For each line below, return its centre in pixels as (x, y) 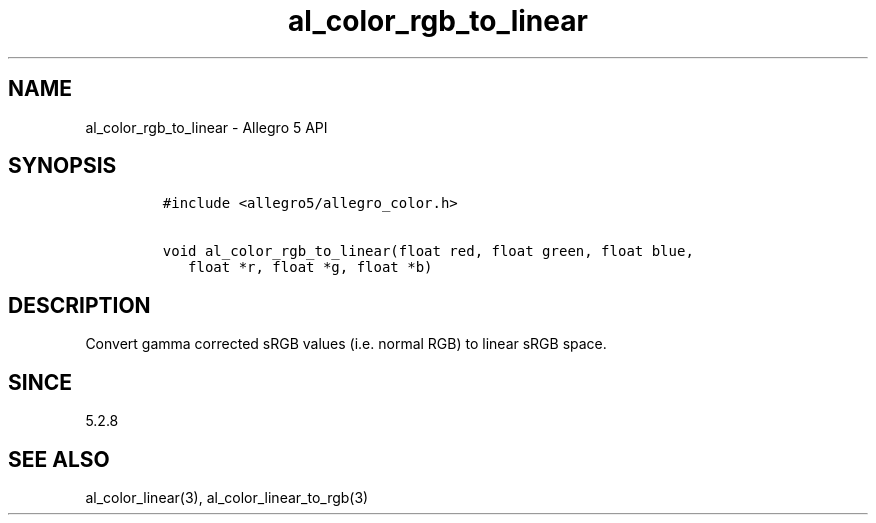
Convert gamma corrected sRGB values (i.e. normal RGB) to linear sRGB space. (346, 344)
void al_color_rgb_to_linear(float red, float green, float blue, (428, 251)
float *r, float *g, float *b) (310, 267)
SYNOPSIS (62, 166)
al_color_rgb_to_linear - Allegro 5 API (206, 127)
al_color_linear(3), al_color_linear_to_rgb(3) (227, 497)
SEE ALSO (59, 459)
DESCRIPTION (79, 305)
